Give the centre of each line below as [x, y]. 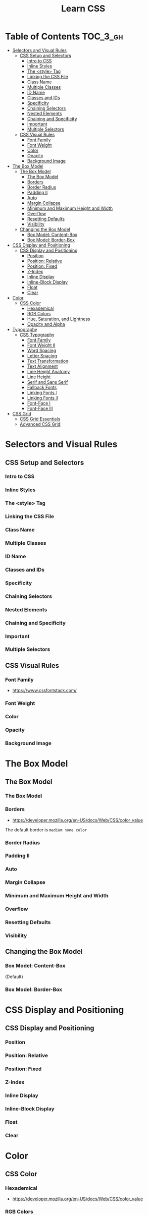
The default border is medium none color [46, 830]
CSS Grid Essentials [40, 419]
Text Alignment [43, 366]
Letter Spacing [42, 355]
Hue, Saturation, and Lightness [59, 319]
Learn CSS [83, 9]
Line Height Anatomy [49, 371]
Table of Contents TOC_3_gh [64, 36]
